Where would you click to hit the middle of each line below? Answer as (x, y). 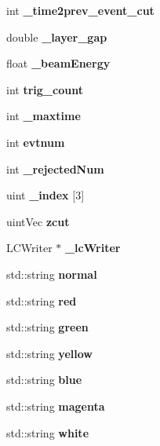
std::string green (47, 327)
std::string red (42, 300)
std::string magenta (56, 406)
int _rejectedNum (55, 168)
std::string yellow (49, 353)
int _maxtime (44, 116)
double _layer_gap (57, 37)
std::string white (48, 432)
